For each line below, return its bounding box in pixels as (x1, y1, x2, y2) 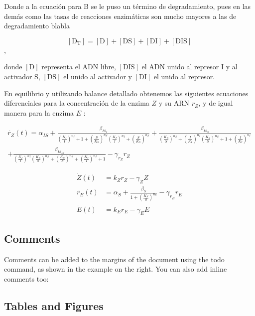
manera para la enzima (4, 107, 74, 118)
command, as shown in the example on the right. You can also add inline (4, 264, 227, 274)
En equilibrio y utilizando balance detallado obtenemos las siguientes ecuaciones (4, 88, 249, 98)
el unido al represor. (153, 71, 215, 81)
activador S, (4, 71, 40, 81)
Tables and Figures (4, 298, 104, 313)
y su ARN (158, 98, 190, 108)
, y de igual (198, 98, 233, 108)
